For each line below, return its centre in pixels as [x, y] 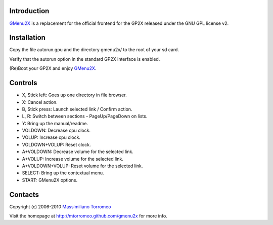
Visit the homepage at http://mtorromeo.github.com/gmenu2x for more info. [88, 216]
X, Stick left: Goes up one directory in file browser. [74, 95]
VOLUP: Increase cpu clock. [51, 137]
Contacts [24, 194]
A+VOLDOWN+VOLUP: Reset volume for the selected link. [82, 166]
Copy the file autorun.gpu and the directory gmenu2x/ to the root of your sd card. [94, 50]
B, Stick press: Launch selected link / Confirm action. [77, 109]
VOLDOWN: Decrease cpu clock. [56, 130]
